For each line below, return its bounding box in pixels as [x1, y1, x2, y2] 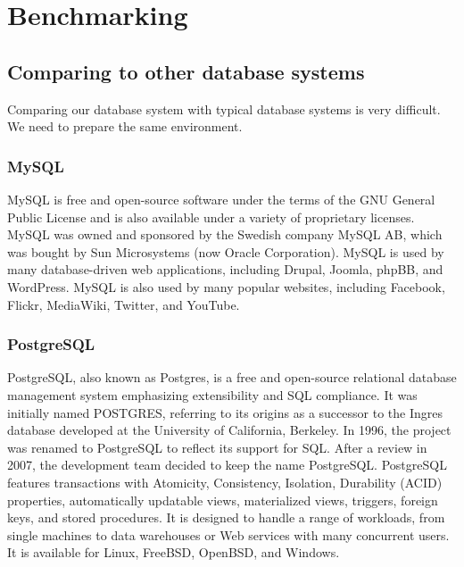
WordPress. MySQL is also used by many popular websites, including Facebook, [7, 277, 445, 296]
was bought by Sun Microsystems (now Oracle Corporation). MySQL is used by [7, 242, 444, 261]
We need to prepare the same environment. [7, 117, 243, 136]
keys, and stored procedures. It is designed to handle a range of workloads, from [7, 508, 445, 527]
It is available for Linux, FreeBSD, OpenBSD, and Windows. [7, 543, 340, 562]
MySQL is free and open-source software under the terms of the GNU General [7, 189, 435, 208]
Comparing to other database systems [7, 57, 365, 85]
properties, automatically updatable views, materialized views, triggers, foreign [7, 490, 438, 509]
